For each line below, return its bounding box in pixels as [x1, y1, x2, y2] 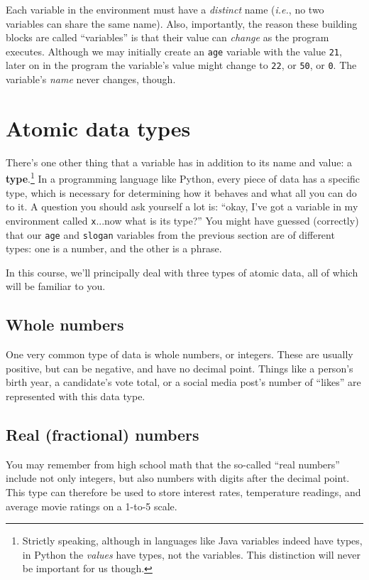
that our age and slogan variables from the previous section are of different [6, 227, 335, 242]
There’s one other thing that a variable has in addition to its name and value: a [6, 154, 353, 169]
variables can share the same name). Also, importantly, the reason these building [6, 16, 358, 31]
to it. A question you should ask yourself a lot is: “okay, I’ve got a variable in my [6, 199, 358, 214]
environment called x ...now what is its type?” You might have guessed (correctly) [6, 213, 359, 227]
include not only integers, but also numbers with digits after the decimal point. [6, 471, 350, 485]
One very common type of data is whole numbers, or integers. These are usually [6, 347, 353, 362]
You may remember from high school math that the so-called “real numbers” [6, 456, 340, 471]
